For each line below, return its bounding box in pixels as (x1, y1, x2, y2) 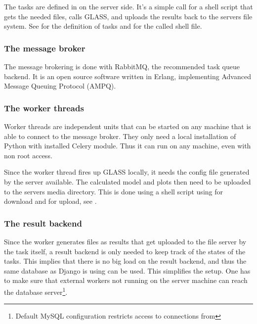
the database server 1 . (4, 285, 68, 297)
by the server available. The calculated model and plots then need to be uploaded (4, 176, 251, 186)
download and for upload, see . (4, 196, 97, 206)
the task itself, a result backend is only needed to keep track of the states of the (4, 246, 246, 256)
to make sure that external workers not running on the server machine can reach (4, 275, 248, 285)
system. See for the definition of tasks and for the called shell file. (4, 21, 202, 31)
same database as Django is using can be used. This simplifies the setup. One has (4, 265, 251, 276)
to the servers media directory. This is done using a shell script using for (4, 186, 223, 196)
